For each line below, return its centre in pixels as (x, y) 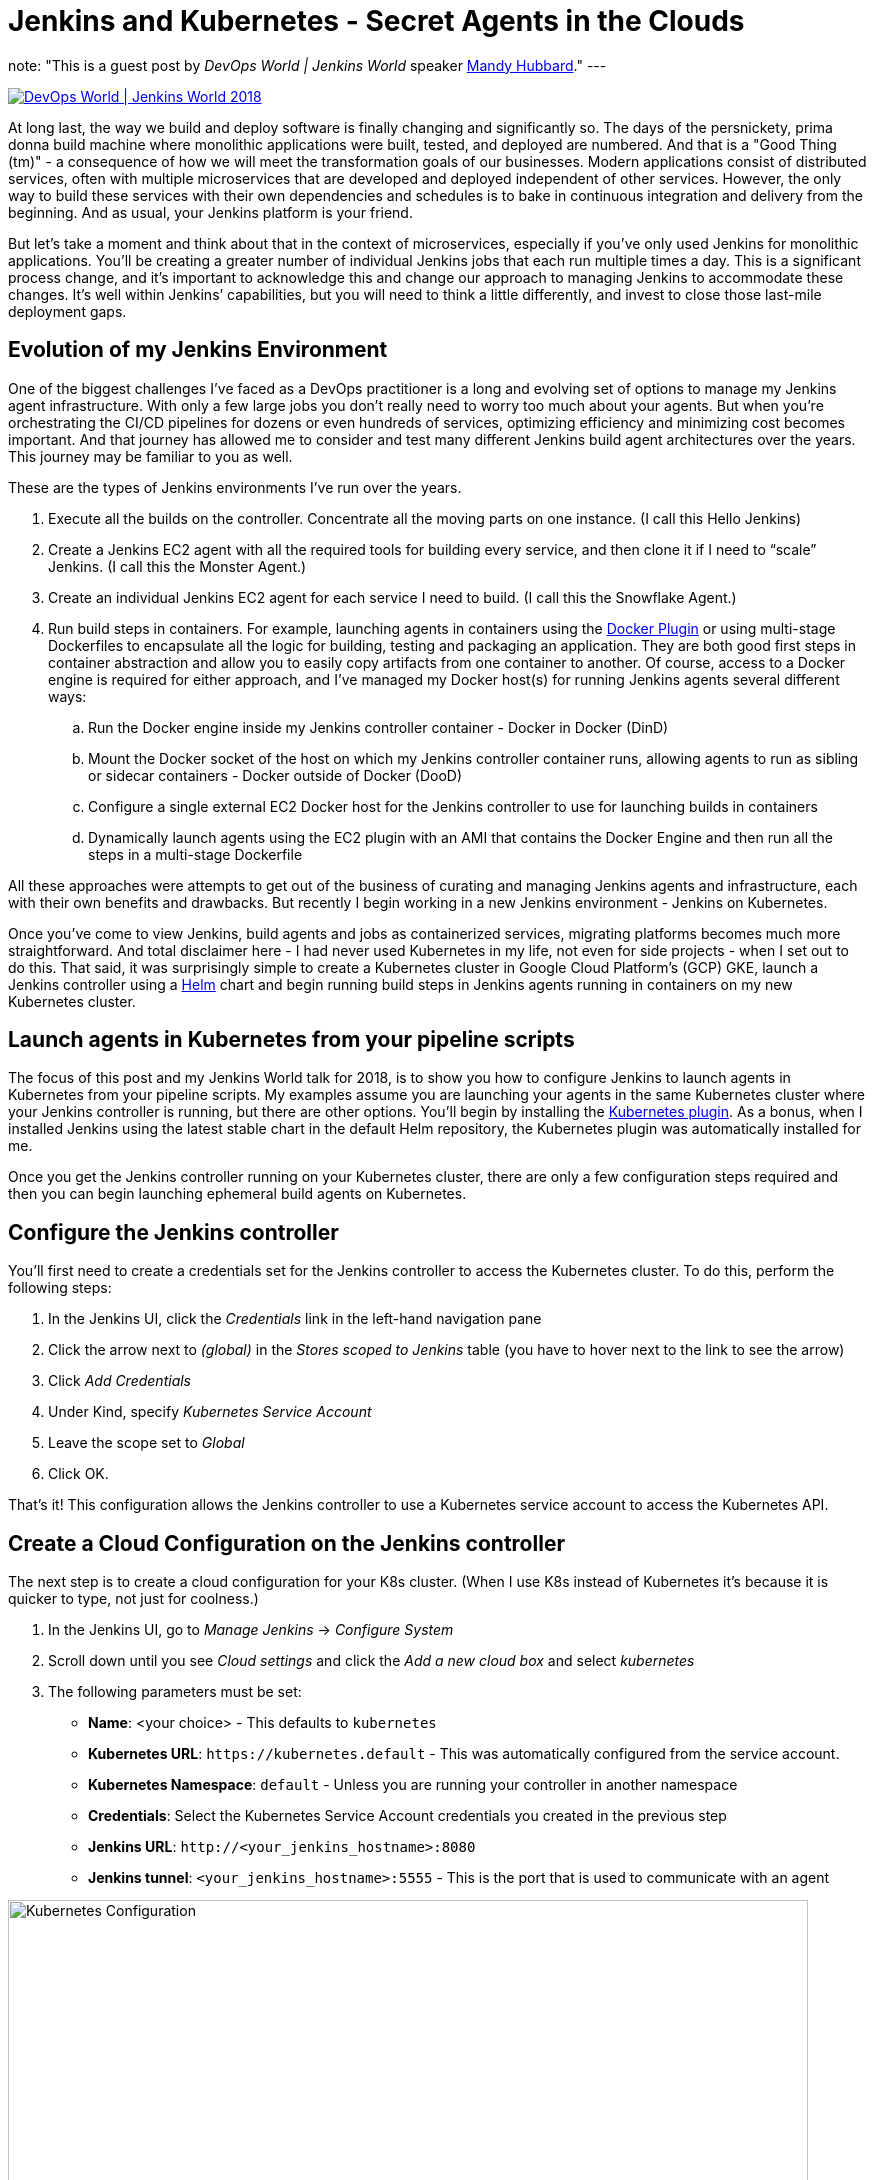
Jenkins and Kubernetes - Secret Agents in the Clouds (376, 21)
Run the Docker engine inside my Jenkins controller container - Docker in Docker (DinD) (378, 727)
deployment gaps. (67, 311)
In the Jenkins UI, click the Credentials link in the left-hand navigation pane (295, 1319)
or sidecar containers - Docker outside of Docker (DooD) (275, 775)
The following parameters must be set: (175, 1692)
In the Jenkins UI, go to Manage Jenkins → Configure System (251, 1630)
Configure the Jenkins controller (173, 1232)
